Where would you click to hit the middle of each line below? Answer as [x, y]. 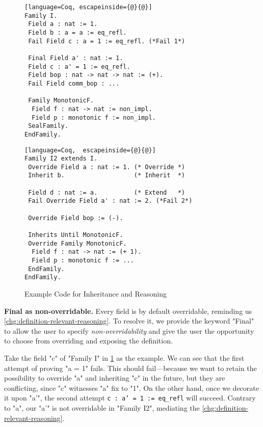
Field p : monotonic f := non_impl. [94, 117]
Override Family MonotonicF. [77, 243]
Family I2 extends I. [61, 159]
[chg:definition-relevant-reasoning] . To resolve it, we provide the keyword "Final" [129, 321]
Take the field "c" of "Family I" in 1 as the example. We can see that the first [124, 357]
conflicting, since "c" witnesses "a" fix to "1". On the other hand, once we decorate [131, 388]
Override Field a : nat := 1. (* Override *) [107, 167]
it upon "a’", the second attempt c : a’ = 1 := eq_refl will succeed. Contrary [130, 398]
